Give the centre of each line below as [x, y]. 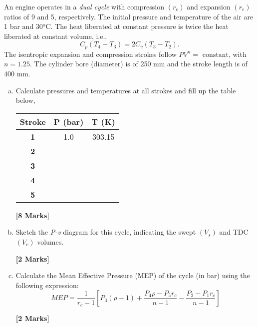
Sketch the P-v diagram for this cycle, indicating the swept [106, 232]
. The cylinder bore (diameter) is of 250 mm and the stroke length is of [138, 64]
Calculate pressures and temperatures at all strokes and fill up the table [126, 90]
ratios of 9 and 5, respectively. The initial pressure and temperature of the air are [129, 16]
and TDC [234, 232]
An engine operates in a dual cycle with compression [84, 6]
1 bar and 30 [23, 26]
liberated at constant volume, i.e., [56, 36]
